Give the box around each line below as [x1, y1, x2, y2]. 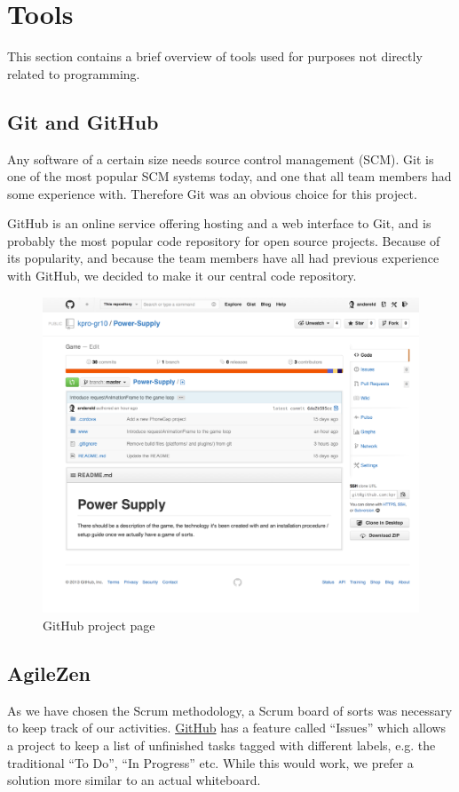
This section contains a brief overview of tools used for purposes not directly [7, 47, 423, 66]
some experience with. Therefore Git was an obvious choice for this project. [7, 184, 417, 202]
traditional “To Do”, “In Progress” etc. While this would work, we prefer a [7, 753, 414, 772]
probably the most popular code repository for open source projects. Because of [7, 231, 440, 249]
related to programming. [7, 64, 140, 83]
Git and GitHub [7, 107, 159, 135]
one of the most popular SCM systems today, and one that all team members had [7, 167, 452, 186]
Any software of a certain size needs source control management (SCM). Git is [7, 149, 434, 168]
